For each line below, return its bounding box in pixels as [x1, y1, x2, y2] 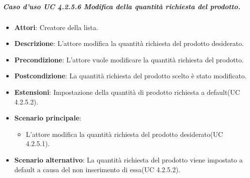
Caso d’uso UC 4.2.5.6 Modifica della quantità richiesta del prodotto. [3, 1, 240, 11]
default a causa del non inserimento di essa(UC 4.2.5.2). [14, 164, 180, 174]
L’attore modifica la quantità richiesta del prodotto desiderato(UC [26, 129, 223, 139]
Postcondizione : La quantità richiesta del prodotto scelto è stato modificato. [14, 71, 247, 81]
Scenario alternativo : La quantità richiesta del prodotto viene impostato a [14, 154, 243, 164]
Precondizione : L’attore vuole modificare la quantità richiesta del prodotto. [14, 54, 244, 64]
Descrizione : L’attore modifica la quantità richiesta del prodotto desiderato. [14, 38, 244, 48]
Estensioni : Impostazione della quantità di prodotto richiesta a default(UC [14, 87, 240, 97]
